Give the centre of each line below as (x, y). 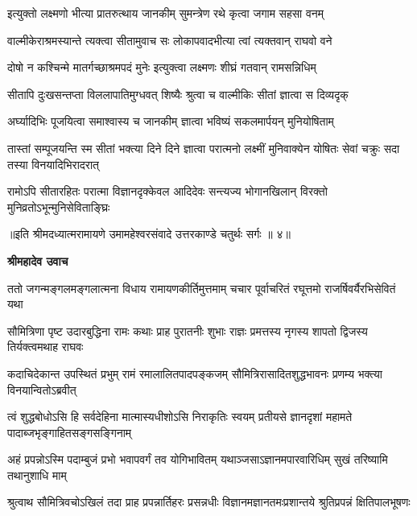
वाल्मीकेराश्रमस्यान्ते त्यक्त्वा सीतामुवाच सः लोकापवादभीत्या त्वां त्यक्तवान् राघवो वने (170, 40)
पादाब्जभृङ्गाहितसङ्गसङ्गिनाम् (70, 432)
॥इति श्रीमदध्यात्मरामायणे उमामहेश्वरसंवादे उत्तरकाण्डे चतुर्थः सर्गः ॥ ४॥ (149, 234)
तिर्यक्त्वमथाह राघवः (45, 347)
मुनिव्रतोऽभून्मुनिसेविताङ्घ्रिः (59, 206)
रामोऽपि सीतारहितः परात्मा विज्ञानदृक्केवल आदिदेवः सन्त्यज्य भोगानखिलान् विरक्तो (167, 191)
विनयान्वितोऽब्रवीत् (42, 389)
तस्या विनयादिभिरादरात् (53, 164)
